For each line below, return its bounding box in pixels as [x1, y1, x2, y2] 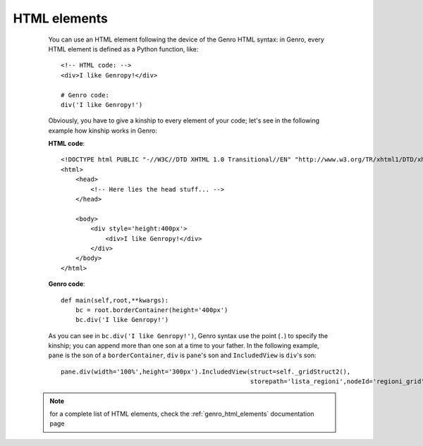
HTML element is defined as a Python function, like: [48, 44, 199, 53]
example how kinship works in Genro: [48, 126, 158, 135]
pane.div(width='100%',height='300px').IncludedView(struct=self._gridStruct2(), [61, 367, 351, 376]
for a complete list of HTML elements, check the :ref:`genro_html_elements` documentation [49, 409, 314, 419]
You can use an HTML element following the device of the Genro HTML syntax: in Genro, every [48, 35, 324, 44]
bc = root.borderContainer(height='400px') [75, 306, 228, 314]
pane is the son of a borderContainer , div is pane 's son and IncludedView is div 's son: [48, 351, 317, 359]
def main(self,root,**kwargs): [61, 296, 169, 304]
